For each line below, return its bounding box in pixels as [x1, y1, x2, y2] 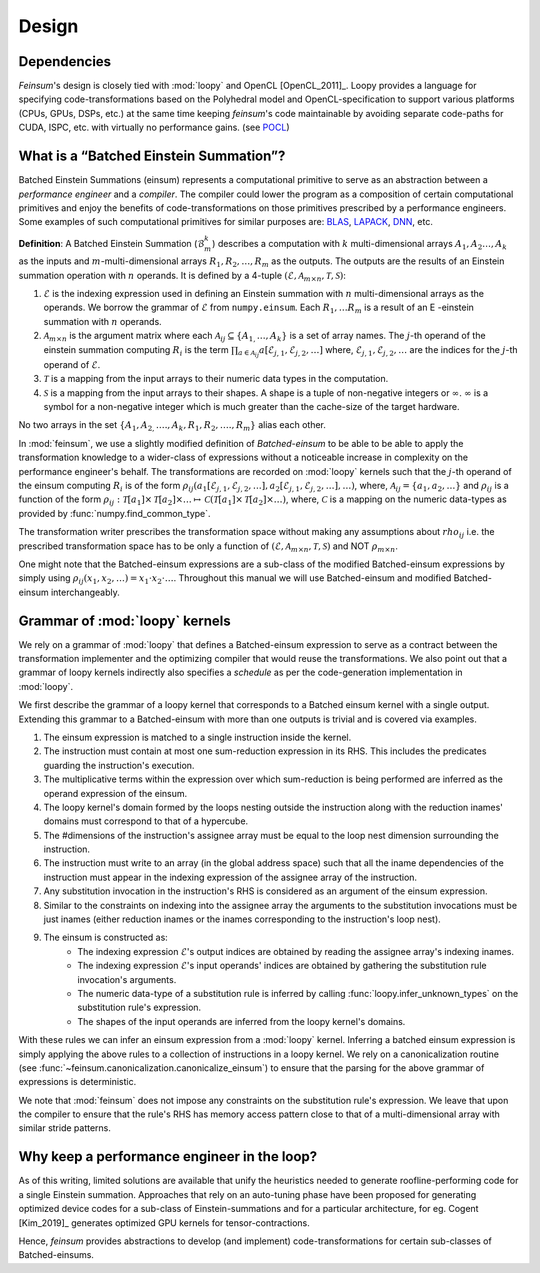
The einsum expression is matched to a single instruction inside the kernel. [43, 731, 352, 743]
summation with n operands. [43, 315, 162, 327]
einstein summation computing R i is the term [43, 343, 229, 358]
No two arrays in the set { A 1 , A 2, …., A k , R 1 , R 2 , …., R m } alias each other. [18, 419, 327, 434]
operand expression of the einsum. [43, 787, 188, 799]
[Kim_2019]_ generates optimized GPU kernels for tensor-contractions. [18, 1216, 310, 1229]
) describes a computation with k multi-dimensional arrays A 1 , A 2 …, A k [211, 237, 508, 252]
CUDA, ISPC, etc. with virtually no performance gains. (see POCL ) [18, 121, 290, 134]
